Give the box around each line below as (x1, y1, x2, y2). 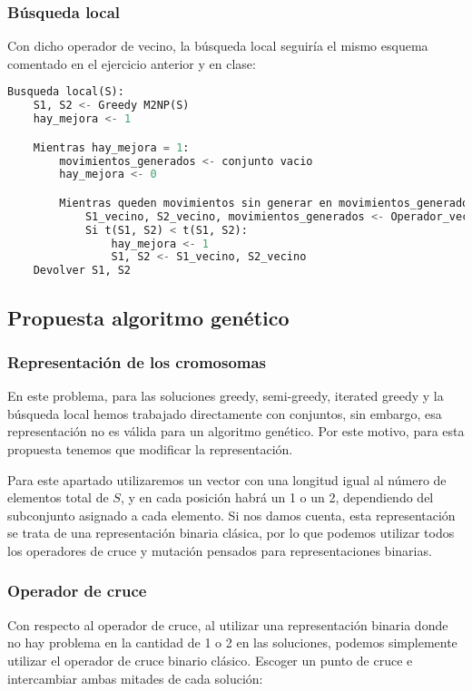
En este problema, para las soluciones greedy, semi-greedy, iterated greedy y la (7, 386, 444, 405)
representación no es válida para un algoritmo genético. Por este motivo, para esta (7, 422, 465, 441)
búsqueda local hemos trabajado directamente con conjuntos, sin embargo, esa (7, 404, 442, 423)
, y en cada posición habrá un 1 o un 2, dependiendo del (120, 488, 434, 507)
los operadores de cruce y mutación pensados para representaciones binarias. (7, 540, 432, 560)
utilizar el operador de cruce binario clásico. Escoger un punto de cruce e (7, 650, 413, 669)
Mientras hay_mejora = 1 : (33, 141, 190, 154)
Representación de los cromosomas (7, 350, 267, 373)
